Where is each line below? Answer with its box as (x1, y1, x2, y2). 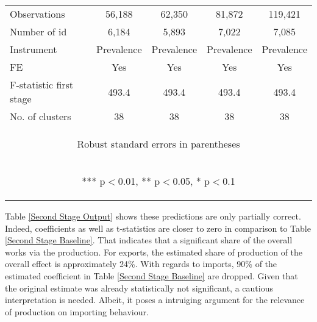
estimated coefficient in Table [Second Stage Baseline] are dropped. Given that (5, 269, 298, 282)
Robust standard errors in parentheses (77, 137, 240, 151)
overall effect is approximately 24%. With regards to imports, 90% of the (5, 257, 277, 270)
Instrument (10, 42, 57, 56)
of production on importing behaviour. (5, 305, 149, 318)
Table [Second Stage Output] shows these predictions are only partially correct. (5, 210, 301, 222)
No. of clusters (10, 109, 71, 123)
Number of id (10, 24, 67, 38)
